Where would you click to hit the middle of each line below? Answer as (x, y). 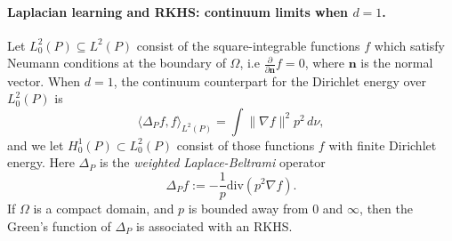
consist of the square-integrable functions (248, 45)
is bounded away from (248, 209)
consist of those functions (246, 145)
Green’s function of (59, 225)
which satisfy (409, 45)
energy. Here (41, 162)
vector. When (44, 80)
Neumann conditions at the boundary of (117, 63)
